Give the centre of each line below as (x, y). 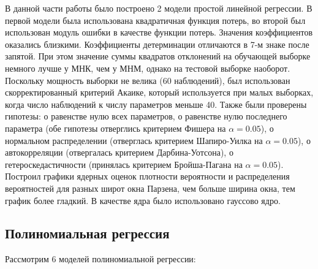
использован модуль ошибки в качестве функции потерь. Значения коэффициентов (159, 32)
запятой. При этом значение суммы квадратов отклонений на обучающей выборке (158, 56)
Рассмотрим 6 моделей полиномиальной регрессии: (100, 259)
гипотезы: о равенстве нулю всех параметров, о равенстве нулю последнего (146, 116)
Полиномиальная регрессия (87, 233)
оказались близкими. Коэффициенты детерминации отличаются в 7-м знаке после (157, 44)
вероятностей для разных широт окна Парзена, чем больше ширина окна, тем (150, 188)
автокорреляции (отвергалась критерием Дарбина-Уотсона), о (119, 152)
